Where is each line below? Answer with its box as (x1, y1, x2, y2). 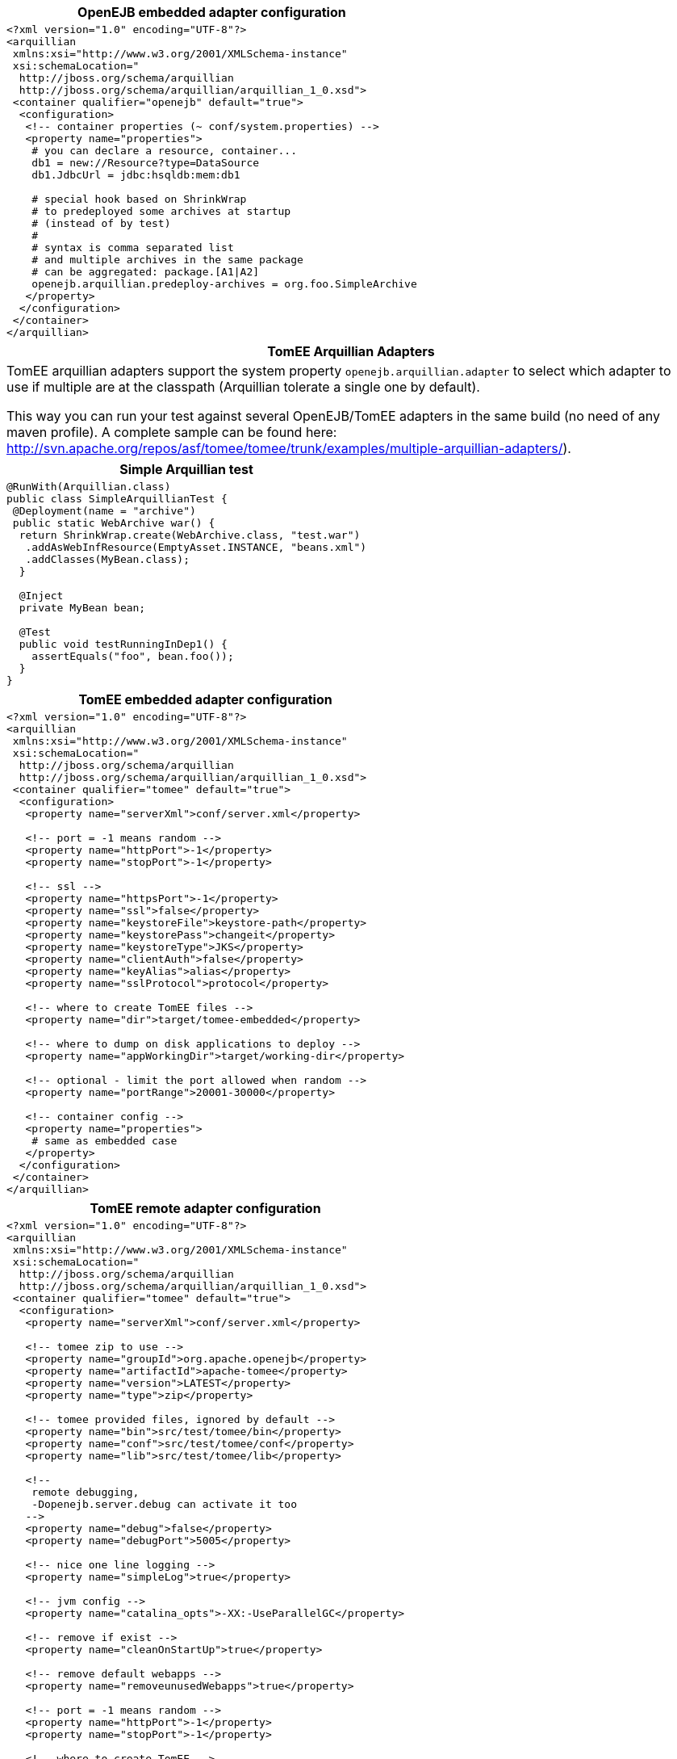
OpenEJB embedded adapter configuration (77, 4, 346, 20)
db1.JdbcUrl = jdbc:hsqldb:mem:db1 (31, 169, 240, 181)
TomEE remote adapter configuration (90, 1200, 321, 1216)
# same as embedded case (31, 1135, 178, 1147)
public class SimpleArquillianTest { (6, 493, 228, 505)
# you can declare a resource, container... (31, 145, 298, 157)
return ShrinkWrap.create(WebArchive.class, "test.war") (19, 529, 361, 541)
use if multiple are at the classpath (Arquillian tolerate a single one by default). (6, 379, 480, 395)
